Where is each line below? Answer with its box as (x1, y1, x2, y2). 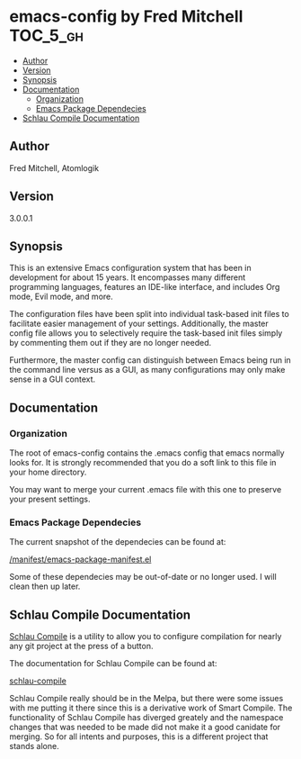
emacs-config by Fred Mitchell (9, 6, 243, 27)
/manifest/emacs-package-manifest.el (9, 554, 152, 565)
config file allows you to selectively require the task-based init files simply (9, 328, 283, 339)
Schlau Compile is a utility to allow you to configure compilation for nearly (9, 631, 282, 642)
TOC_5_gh (9, 25, 84, 46)
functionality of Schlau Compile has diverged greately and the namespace (9, 712, 284, 723)
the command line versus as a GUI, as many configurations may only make (9, 365, 286, 375)
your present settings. (9, 493, 91, 505)
